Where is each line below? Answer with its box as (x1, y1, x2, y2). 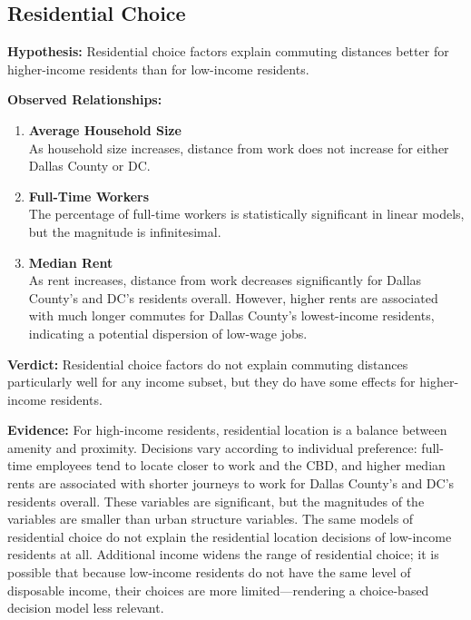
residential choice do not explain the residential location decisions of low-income (7, 527, 452, 546)
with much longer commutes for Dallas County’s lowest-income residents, (28, 306, 435, 325)
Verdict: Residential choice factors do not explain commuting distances (7, 354, 408, 373)
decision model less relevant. (7, 598, 164, 617)
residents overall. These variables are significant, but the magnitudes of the (7, 491, 425, 510)
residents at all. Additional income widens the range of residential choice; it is (7, 545, 439, 564)
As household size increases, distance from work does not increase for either (28, 138, 449, 157)
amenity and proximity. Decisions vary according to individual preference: (7, 438, 417, 457)
